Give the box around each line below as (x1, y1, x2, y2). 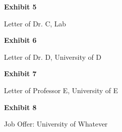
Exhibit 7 (4, 68, 37, 79)
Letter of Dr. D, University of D (4, 51, 102, 62)
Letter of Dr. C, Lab (4, 18, 66, 28)
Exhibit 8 (4, 102, 37, 112)
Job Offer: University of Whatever (4, 119, 108, 129)
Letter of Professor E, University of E (4, 85, 118, 95)
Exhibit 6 (4, 35, 37, 45)
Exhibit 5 (4, 1, 37, 11)
